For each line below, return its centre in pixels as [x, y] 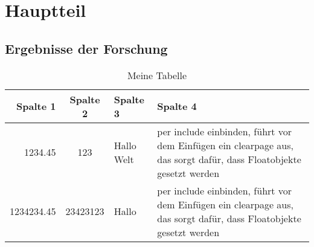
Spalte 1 [36, 106]
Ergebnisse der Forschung [86, 48]
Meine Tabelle [157, 75]
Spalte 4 [177, 106]
